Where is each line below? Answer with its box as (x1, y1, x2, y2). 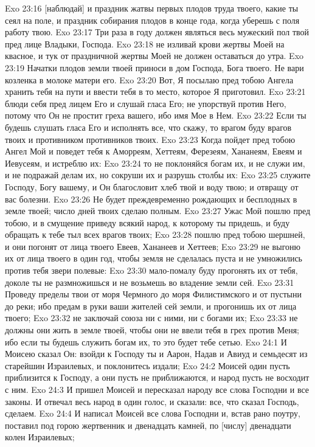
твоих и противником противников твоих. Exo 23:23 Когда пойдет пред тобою (5, 133, 296, 145)
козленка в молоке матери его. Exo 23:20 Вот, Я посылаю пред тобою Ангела (5, 73, 294, 86)
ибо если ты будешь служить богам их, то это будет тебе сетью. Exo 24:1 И (5, 335, 287, 348)
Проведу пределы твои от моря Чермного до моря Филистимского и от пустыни (5, 288, 302, 300)
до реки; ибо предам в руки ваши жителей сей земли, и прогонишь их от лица (5, 299, 297, 312)
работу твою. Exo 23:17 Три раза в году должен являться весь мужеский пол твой (5, 26, 310, 38)
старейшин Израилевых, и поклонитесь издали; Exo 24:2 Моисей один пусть (5, 359, 290, 372)
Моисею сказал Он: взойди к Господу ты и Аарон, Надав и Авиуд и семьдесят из (5, 347, 308, 360)
